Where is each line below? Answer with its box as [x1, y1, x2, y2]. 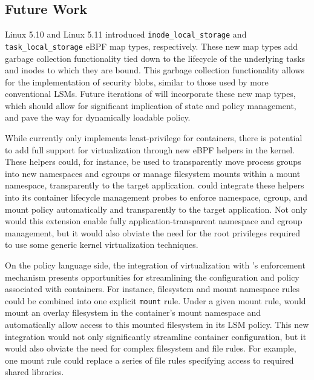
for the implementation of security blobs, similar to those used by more [5, 75, 269, 88]
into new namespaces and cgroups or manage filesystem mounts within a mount [5, 167, 301, 179]
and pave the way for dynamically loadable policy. [5, 111, 191, 124]
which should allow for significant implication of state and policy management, [5, 99, 296, 112]
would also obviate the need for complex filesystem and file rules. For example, [5, 342, 296, 355]
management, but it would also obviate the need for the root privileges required [5, 226, 301, 239]
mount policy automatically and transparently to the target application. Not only [5, 202, 307, 215]
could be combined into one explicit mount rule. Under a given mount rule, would [5, 294, 306, 307]
